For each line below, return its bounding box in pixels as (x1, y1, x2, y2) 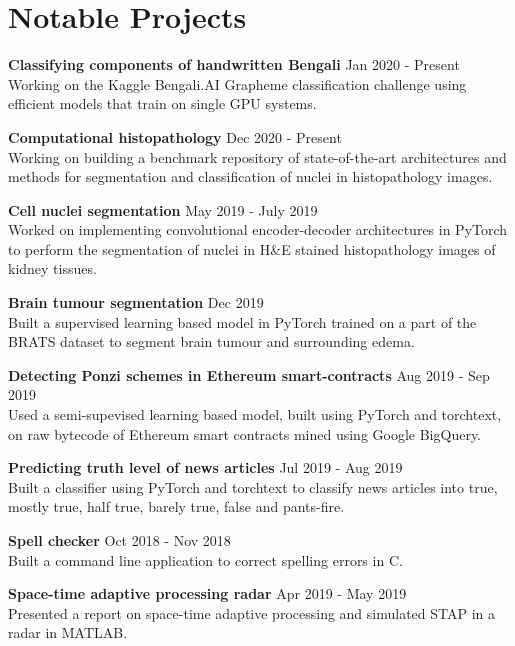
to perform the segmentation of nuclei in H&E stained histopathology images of (8, 238, 496, 259)
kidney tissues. (8, 258, 97, 279)
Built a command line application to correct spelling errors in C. (8, 549, 403, 570)
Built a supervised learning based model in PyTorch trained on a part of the (8, 311, 477, 332)
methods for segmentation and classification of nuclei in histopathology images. (8, 166, 493, 187)
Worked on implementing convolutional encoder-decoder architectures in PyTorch (8, 219, 508, 240)
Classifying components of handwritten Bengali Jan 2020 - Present (8, 54, 460, 75)
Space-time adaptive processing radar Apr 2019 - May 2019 (8, 583, 407, 604)
